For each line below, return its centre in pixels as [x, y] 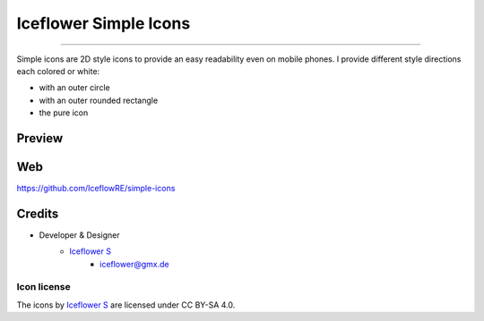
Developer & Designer [79, 235]
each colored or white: [58, 71]
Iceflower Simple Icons [104, 23]
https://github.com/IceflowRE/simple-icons [96, 189]
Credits [38, 213]
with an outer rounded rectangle [99, 100]
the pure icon [64, 113]
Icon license [43, 287]
